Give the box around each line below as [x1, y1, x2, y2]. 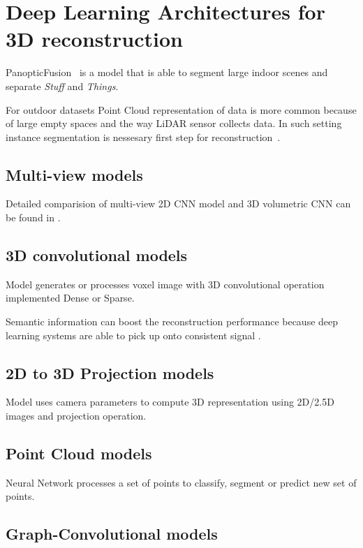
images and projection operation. [6, 408, 147, 423]
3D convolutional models [6, 244, 188, 266]
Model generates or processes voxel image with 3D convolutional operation [6, 276, 325, 291]
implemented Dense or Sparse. [6, 290, 135, 305]
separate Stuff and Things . [6, 78, 119, 93]
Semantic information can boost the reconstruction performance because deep [6, 314, 339, 329]
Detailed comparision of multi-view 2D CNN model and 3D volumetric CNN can [6, 196, 351, 211]
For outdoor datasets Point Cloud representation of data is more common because [6, 102, 357, 117]
